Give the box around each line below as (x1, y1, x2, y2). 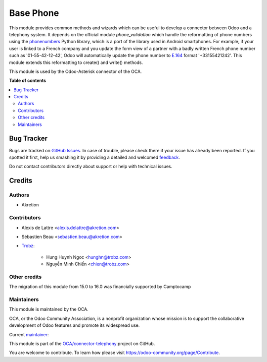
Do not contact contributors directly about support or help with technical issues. (9, 164, 173, 170)
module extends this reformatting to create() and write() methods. (9, 60, 143, 65)
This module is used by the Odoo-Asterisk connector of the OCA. (9, 68, 142, 74)
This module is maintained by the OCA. (9, 306, 89, 312)
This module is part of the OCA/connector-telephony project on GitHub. (9, 341, 155, 347)
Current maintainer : (9, 331, 49, 337)
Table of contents (9, 77, 46, 84)
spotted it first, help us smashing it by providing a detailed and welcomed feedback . (9, 154, 180, 160)
